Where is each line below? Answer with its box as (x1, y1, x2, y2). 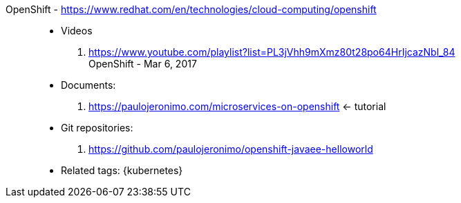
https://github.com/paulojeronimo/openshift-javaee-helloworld (88, 143, 373, 155)
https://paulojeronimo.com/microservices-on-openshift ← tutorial (88, 100, 386, 112)
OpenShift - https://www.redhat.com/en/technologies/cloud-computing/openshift (6, 3, 377, 15)
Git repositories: (61, 122, 133, 133)
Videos (61, 25, 93, 36)
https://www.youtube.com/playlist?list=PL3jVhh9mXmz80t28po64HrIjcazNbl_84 (88, 46, 455, 58)
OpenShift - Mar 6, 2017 (88, 58, 197, 70)
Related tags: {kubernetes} (61, 164, 183, 176)
